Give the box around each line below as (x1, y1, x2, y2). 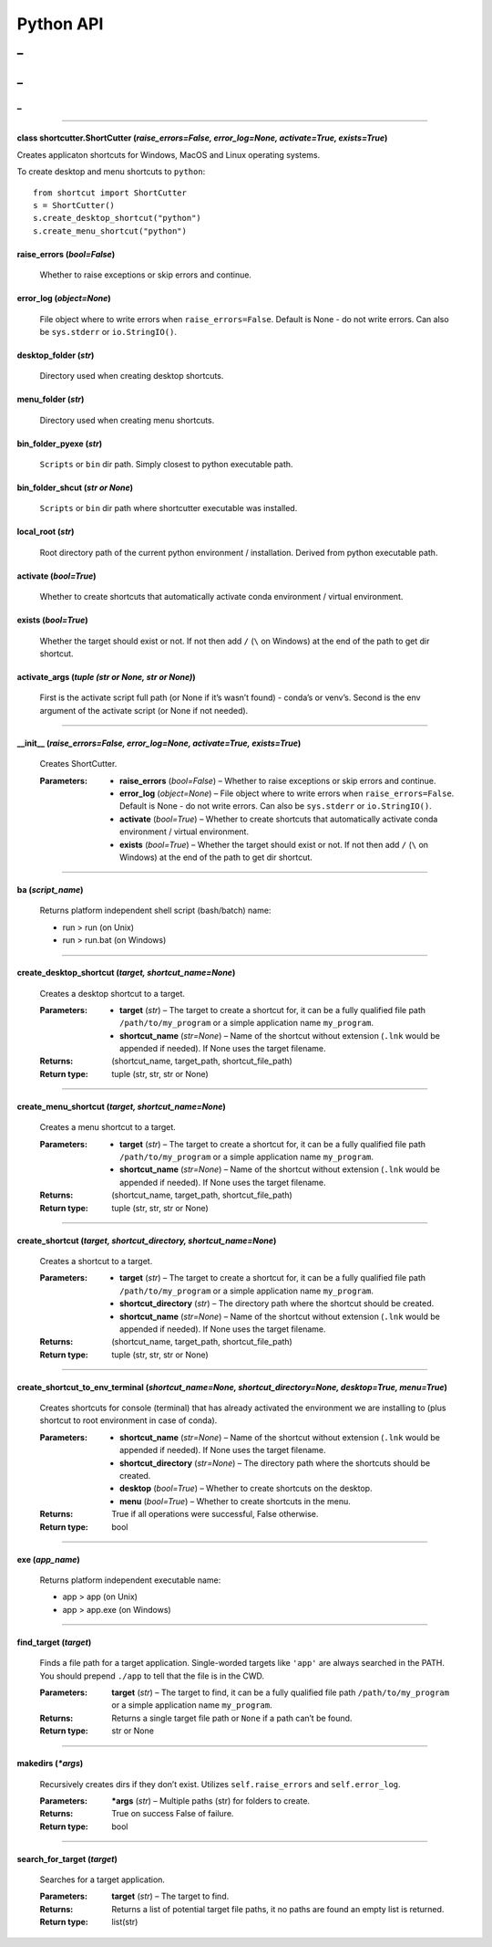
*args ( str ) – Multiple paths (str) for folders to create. (111, 1795, 310, 1806)
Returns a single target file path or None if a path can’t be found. (111, 1712, 353, 1723)
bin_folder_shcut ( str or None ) (16, 482, 134, 493)
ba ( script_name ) (16, 884, 84, 895)
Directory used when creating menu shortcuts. (39, 414, 215, 425)
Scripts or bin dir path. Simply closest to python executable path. (39, 459, 293, 470)
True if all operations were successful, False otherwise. (111, 1509, 319, 1520)
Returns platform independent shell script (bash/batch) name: (39, 905, 272, 916)
